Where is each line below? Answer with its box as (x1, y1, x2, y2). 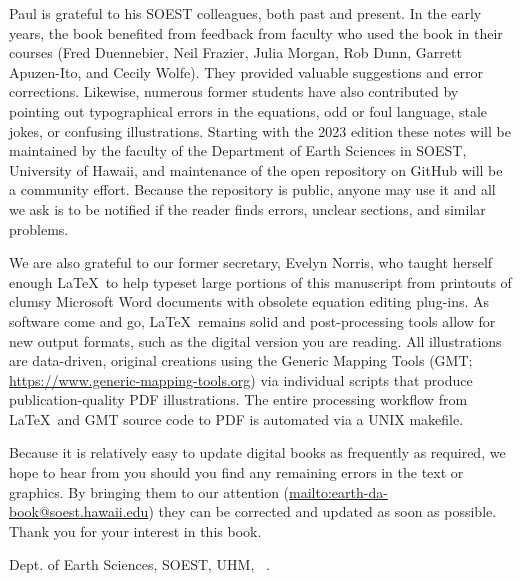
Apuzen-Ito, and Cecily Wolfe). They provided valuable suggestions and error (9, 61, 484, 82)
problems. (9, 218, 69, 239)
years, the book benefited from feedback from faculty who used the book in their (9, 22, 503, 43)
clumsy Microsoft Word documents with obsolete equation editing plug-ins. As (9, 291, 490, 312)
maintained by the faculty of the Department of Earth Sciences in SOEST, (9, 140, 467, 161)
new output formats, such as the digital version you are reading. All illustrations (9, 330, 502, 351)
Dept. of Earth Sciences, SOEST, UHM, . (9, 554, 270, 575)
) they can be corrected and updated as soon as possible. (148, 501, 497, 522)
